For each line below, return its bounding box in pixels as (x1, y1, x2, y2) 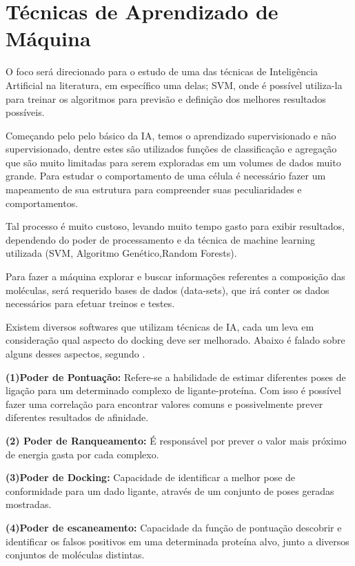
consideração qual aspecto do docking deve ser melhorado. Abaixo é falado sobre (6, 333, 345, 347)
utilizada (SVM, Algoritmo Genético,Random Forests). (6, 246, 237, 260)
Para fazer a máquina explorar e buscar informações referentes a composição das (6, 269, 345, 284)
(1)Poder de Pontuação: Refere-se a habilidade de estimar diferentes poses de (6, 369, 346, 384)
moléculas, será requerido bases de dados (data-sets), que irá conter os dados (6, 282, 329, 297)
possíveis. (6, 105, 45, 119)
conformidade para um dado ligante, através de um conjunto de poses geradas (6, 483, 334, 498)
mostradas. (6, 497, 52, 511)
